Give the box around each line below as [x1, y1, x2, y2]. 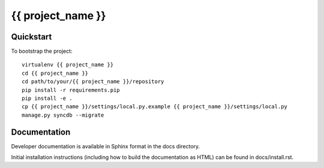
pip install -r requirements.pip [22, 87, 120, 93]
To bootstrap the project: [11, 48, 73, 55]
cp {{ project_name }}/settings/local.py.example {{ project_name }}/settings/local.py [22, 103, 288, 110]
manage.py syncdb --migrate [22, 111, 104, 118]
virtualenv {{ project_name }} [22, 62, 114, 68]
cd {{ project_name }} [22, 69, 89, 77]
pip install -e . [22, 95, 73, 102]
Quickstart [11, 32, 52, 42]
